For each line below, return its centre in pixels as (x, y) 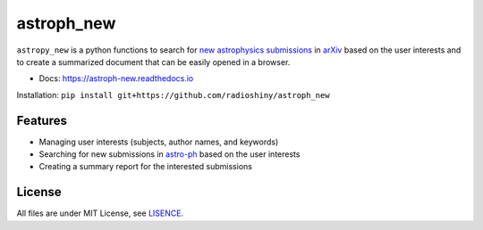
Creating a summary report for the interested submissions (145, 167)
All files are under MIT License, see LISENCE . (100, 213)
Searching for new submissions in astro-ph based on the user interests (169, 154)
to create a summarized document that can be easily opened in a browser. (153, 62)
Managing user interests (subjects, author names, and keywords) (159, 142)
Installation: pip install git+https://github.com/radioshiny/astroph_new (173, 94)
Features (42, 120)
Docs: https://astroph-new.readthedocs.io (116, 78)
